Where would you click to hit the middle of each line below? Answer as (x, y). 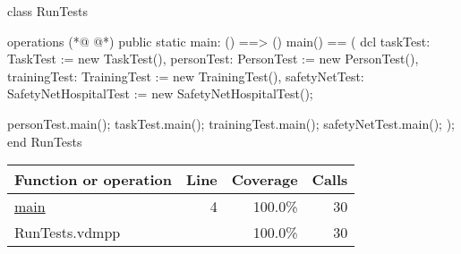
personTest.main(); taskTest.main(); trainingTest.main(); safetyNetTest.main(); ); (231, 123)
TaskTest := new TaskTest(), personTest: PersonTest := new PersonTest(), (213, 59)
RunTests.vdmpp (68, 233)
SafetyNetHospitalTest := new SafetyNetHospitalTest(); (160, 93)
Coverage (265, 180)
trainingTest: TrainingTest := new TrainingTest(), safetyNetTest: (186, 76)
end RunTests (45, 141)
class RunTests (47, 11)
